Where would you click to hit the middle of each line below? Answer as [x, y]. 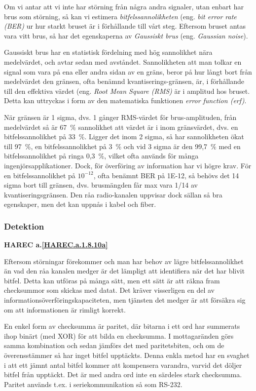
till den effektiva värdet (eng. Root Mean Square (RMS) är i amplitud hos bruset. [127, 91]
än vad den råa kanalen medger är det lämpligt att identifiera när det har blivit [124, 271]
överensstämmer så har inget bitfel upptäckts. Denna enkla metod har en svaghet [127, 355]
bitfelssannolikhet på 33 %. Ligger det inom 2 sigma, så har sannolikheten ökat [124, 137]
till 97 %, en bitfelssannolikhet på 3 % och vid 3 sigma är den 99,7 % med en [122, 146]
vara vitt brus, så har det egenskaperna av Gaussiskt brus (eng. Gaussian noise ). [126, 35]
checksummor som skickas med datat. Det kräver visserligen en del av [109, 290]
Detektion [24, 226]
